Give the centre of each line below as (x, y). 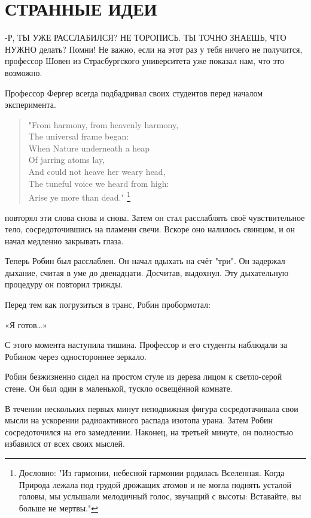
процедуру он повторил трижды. (64, 284)
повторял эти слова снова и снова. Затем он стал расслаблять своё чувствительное (155, 217)
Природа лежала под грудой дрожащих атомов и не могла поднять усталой (155, 484)
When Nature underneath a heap (89, 148)
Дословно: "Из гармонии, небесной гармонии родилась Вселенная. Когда (152, 472)
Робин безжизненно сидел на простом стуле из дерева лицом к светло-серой (144, 376)
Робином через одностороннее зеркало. (76, 356)
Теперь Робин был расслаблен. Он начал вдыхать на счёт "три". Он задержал (145, 261)
